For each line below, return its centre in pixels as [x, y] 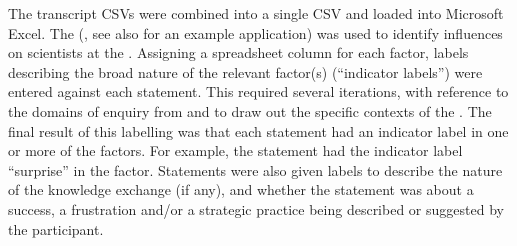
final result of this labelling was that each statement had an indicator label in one [258, 130]
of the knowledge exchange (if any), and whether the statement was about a [241, 189]
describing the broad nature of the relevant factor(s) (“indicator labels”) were [245, 71]
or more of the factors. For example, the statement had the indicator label [235, 150]
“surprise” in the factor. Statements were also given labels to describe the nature [255, 169]
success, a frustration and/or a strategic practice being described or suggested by [256, 208]
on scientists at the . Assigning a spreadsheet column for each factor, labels [238, 52]
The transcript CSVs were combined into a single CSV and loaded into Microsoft [256, 13]
